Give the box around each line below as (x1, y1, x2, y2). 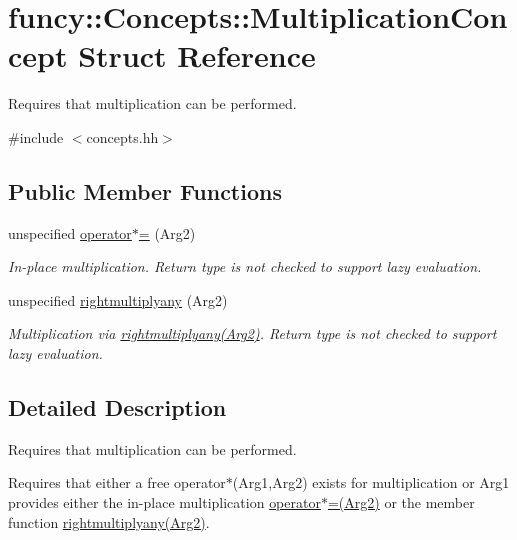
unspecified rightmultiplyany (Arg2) (8, 289, 228, 310)
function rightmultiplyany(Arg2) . (8, 511, 210, 532)
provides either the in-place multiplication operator (8, 492, 321, 513)
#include (8, 126, 64, 147)
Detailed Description (8, 392, 227, 423)
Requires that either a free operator (8, 472, 226, 493)
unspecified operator (8, 222, 132, 243)
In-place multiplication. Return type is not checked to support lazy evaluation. (8, 256, 482, 277)
